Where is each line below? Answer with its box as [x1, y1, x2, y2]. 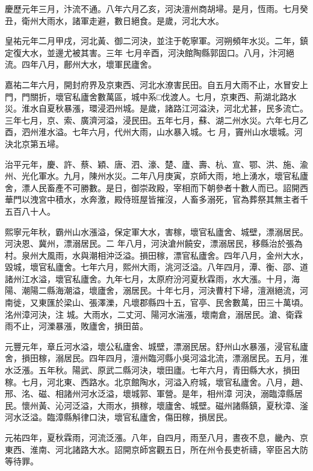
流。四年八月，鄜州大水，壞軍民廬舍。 [5, 58, 156, 71]
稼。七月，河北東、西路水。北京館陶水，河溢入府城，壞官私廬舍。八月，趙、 [5, 375, 308, 388]
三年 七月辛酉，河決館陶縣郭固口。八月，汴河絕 [105, 46, 294, 58]
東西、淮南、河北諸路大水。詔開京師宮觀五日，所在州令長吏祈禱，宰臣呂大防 [5, 443, 308, 455]
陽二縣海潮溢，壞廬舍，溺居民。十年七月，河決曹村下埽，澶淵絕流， [29, 284, 300, 297]
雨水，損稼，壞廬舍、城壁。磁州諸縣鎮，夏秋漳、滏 [105, 399, 308, 411]
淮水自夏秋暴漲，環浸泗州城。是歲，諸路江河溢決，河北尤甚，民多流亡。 [21, 102, 308, 115]
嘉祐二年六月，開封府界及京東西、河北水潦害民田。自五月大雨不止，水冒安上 [5, 78, 308, 90]
